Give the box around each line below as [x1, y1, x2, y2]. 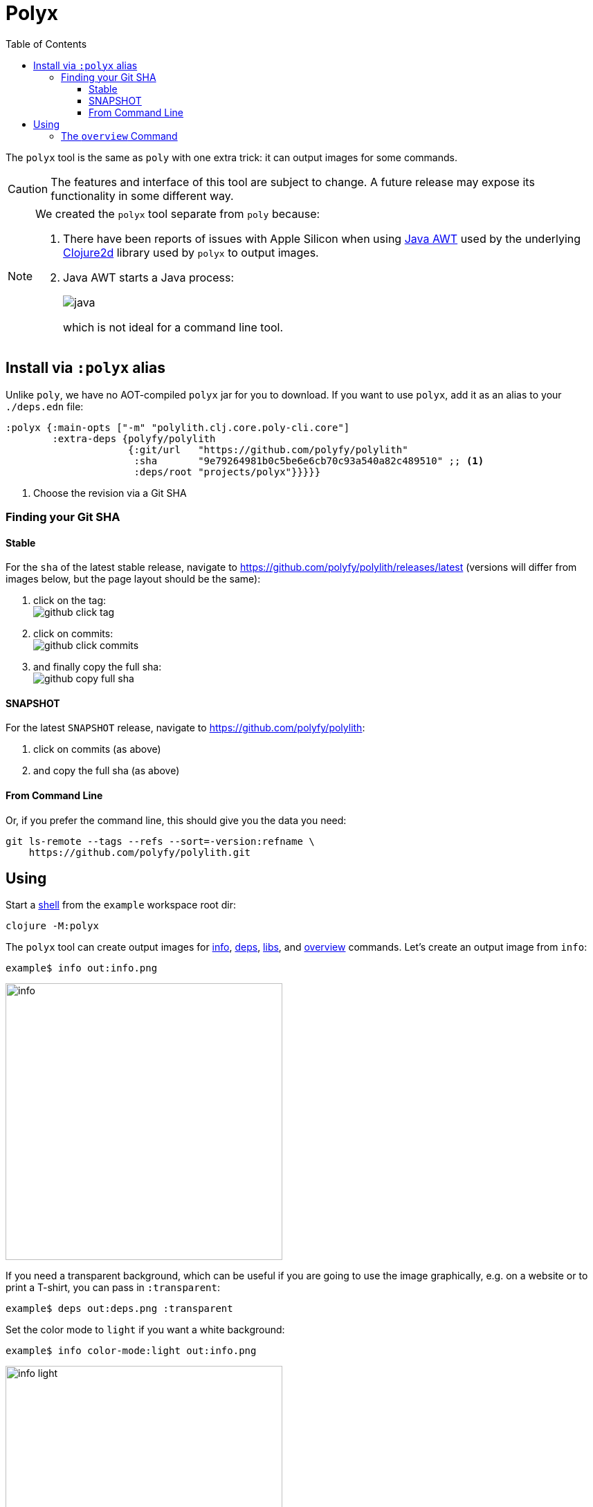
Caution [8, 181, 48, 196]
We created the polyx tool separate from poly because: [35, 206, 320, 221]
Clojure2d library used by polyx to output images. [63, 245, 319, 259]
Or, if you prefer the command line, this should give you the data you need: [6, 814, 347, 826]
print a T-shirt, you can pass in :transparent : [6, 1281, 221, 1294]
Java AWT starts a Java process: [63, 270, 234, 284]
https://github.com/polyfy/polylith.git [28, 846, 251, 858]
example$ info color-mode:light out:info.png [6, 1345, 257, 1357]
